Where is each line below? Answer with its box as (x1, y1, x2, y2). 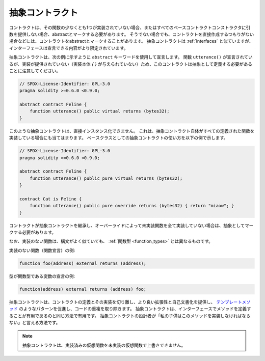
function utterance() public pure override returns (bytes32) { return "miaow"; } (29, 203, 235, 209)
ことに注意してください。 (9, 68, 61, 74)
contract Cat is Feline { (19, 196, 82, 201)
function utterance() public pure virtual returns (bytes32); (29, 175, 183, 181)
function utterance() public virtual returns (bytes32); (29, 109, 170, 114)
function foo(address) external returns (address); (19, 260, 147, 266)
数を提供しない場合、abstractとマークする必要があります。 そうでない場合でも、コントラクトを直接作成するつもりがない (9, 31, 254, 37)
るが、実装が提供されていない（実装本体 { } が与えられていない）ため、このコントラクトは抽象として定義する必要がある (9, 61, 253, 67)
